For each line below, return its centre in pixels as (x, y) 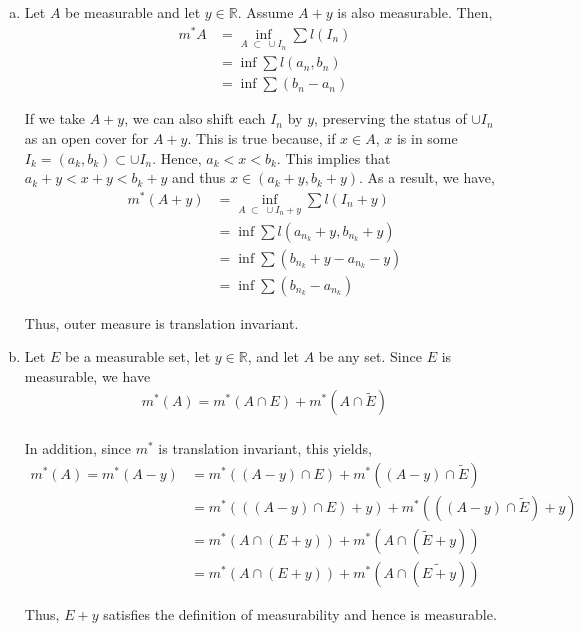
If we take (55, 118)
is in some (427, 137)
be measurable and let (133, 12)
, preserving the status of (390, 118)
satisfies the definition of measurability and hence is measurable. (300, 614)
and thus (198, 177)
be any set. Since (370, 356)
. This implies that (333, 157)
